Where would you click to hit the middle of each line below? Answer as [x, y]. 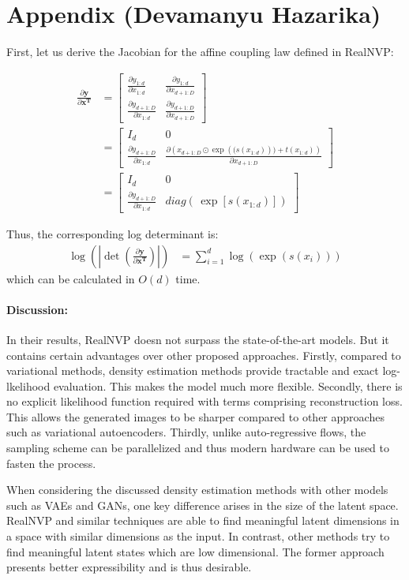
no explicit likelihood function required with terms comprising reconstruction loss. [204, 401]
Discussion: [37, 309]
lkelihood [28, 385]
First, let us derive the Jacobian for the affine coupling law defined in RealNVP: [200, 52]
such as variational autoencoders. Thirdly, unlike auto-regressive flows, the [186, 432]
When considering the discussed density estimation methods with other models [197, 490]
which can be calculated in [71, 278]
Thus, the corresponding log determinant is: [113, 233]
